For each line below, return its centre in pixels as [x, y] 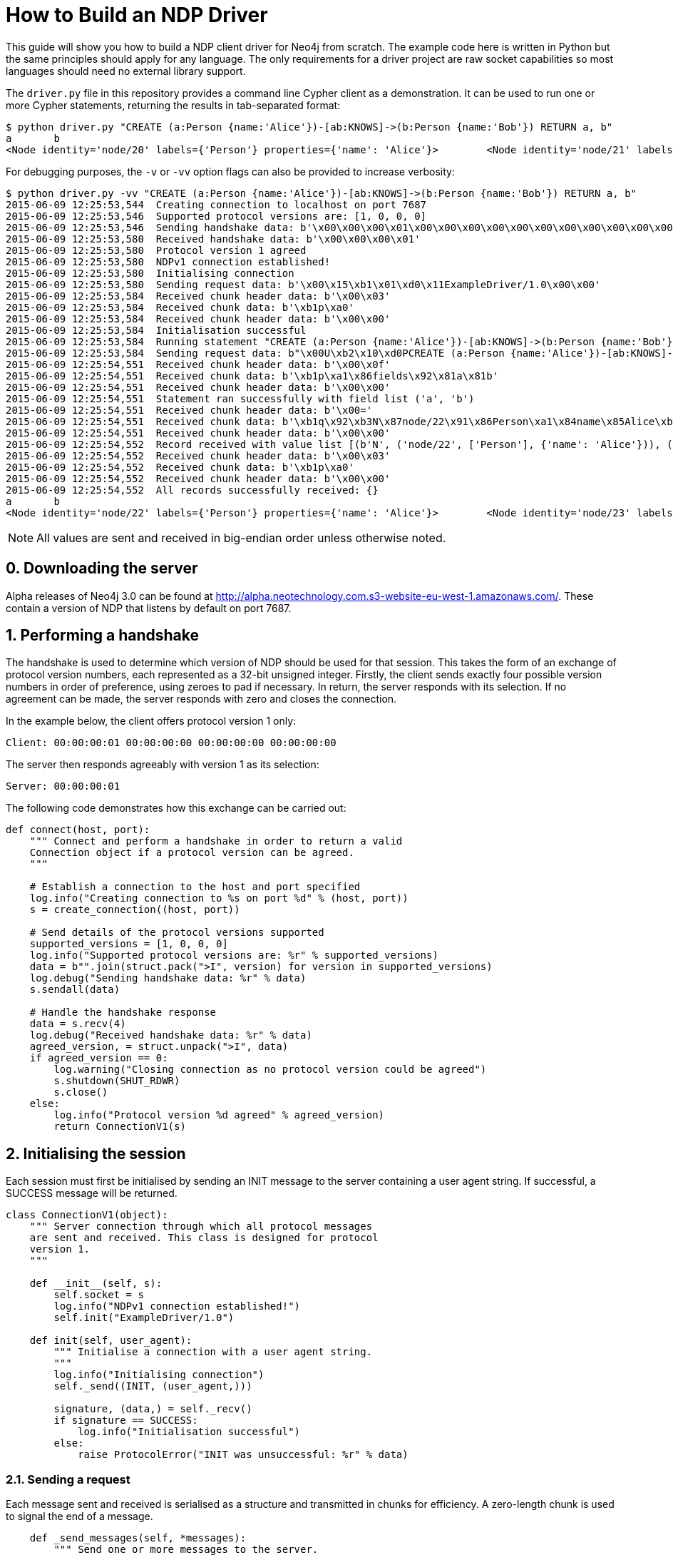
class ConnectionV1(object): [87, 1215]
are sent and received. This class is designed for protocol [204, 1238]
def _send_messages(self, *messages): [138, 1538]
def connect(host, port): [78, 830]
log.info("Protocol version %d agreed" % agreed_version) [219, 1115]
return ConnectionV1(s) [120, 1127]
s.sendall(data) [75, 990]
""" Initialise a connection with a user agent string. [213, 1352]
